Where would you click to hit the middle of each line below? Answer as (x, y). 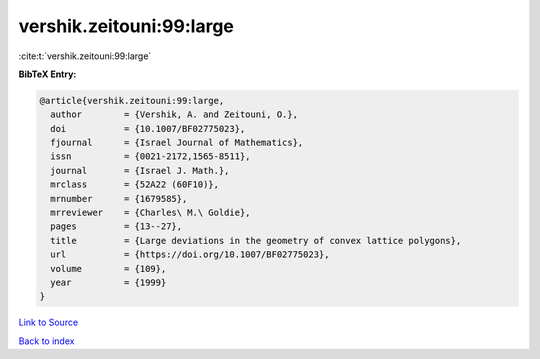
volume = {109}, (108, 268)
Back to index (46, 341)
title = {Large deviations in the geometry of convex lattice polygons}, (256, 240)
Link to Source (48, 322)
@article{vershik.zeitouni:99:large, (132, 100)
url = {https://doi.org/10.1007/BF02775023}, (190, 254)
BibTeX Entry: (47, 74)
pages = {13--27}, (116, 226)
